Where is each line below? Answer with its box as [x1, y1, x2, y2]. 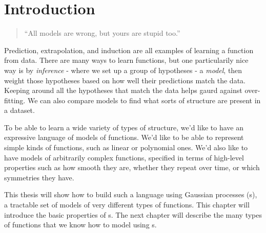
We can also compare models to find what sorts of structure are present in [27, 95, 261, 105]
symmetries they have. [4, 172, 74, 182]
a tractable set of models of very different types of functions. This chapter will [4, 199, 250, 210]
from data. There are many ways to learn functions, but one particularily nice [4, 55, 249, 65]
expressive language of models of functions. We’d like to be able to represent [4, 132, 244, 143]
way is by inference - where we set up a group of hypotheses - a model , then [4, 64, 242, 75]
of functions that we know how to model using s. [4, 219, 157, 230]
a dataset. [4, 105, 35, 115]
